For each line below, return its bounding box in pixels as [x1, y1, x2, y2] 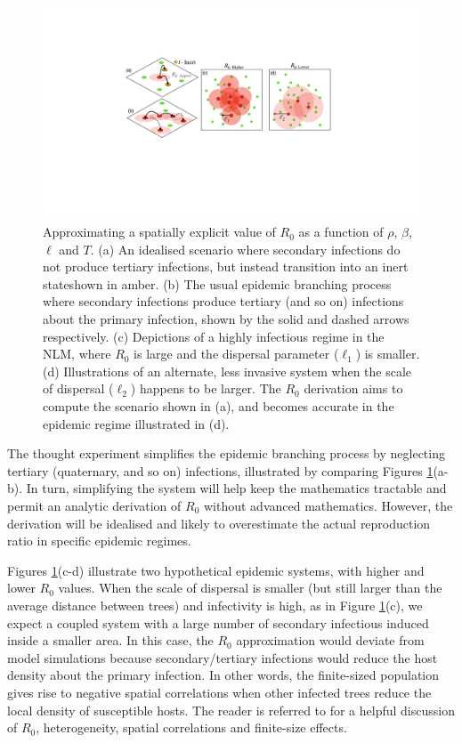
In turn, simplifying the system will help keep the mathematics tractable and [26, 479, 447, 497]
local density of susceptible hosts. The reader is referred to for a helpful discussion [7, 700, 455, 719]
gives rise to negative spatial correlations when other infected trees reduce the [7, 682, 432, 701]
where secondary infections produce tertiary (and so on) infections [43, 292, 404, 311]
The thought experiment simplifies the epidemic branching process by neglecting [7, 444, 445, 463]
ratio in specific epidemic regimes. [7, 531, 191, 550]
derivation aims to [304, 379, 403, 398]
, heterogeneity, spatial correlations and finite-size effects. [36, 718, 347, 737]
